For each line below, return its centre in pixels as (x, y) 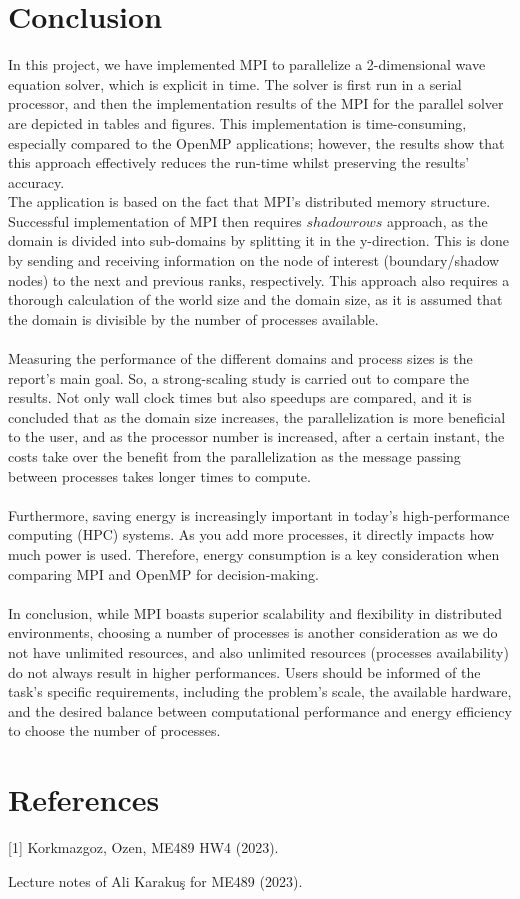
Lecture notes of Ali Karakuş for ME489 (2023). (155, 880)
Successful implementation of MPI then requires (155, 220)
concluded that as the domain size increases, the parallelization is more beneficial (257, 416)
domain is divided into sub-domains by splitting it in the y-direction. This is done (259, 240)
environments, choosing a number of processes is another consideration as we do (253, 632)
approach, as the (437, 220)
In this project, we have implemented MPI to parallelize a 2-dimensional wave (247, 64)
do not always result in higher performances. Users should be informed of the (244, 671)
